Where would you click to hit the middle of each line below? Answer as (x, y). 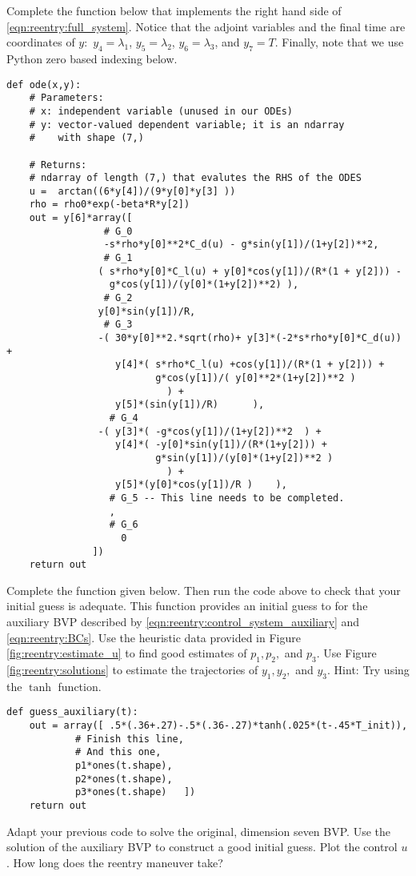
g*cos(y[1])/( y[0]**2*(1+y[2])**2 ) (256, 378)
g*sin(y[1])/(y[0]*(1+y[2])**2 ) (244, 458)
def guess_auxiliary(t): (72, 712)
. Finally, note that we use (339, 42)
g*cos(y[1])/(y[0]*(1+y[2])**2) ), (204, 285)
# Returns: (58, 165)
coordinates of (41, 42)
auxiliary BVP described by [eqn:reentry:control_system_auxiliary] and (183, 622)
